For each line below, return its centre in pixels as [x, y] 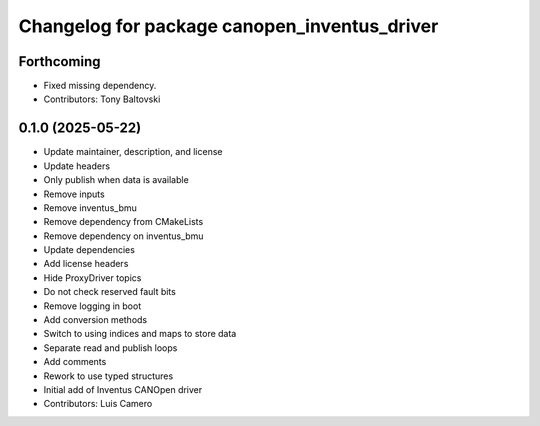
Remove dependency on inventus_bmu [123, 236]
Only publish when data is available [116, 180]
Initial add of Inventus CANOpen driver [123, 389]
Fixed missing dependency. [100, 86]
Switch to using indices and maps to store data [140, 334]
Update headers [76, 166]
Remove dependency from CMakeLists [123, 222]
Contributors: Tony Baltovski [102, 99]
